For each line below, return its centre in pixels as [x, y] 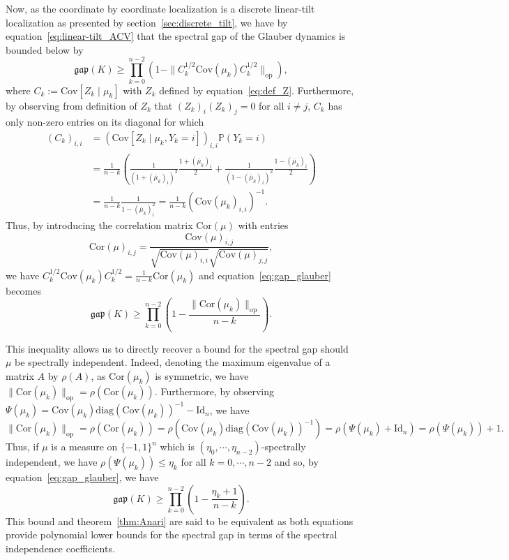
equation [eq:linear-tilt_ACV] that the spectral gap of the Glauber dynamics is [176, 36]
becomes [24, 290]
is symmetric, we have [202, 375]
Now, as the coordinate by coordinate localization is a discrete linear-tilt [160, 8]
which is [177, 447]
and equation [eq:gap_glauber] [265, 275]
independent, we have [52, 462]
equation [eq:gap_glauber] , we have [82, 477]
